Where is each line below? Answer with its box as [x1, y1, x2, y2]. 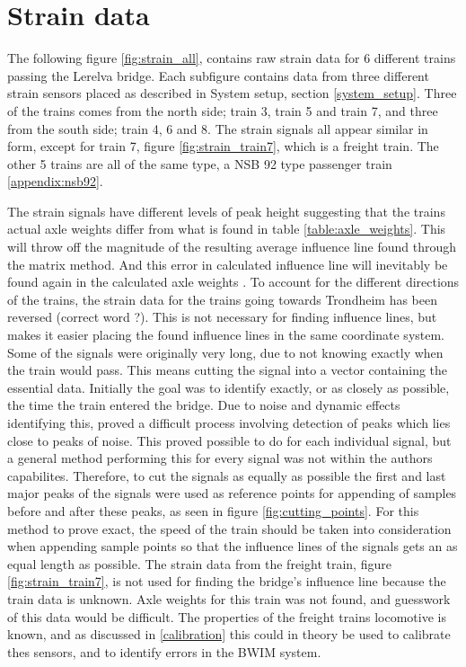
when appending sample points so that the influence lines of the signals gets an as [7, 537, 458, 556]
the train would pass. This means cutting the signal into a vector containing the [7, 360, 448, 379]
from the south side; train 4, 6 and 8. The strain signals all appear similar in [7, 119, 428, 138]
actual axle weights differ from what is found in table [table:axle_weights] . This [7, 219, 446, 238]
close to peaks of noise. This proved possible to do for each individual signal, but [7, 431, 452, 449]
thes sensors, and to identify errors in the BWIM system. [7, 642, 321, 661]
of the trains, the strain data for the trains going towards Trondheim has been [7, 289, 437, 308]
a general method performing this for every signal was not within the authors [7, 449, 433, 467]
